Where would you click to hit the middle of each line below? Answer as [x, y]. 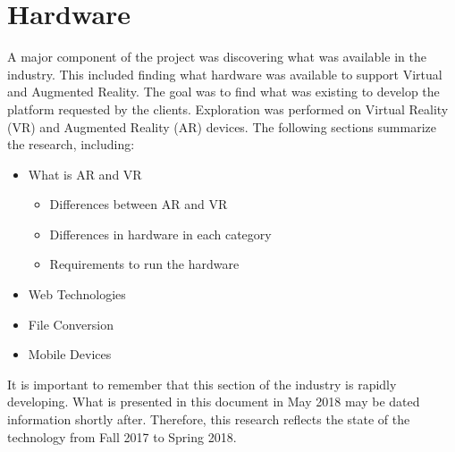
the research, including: [71, 144]
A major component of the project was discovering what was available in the [217, 57]
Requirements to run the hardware [144, 264]
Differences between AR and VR [139, 204]
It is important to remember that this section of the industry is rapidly [202, 384]
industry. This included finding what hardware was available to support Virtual [225, 74]
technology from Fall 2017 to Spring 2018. [122, 436]
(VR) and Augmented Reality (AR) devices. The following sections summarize [222, 126]
